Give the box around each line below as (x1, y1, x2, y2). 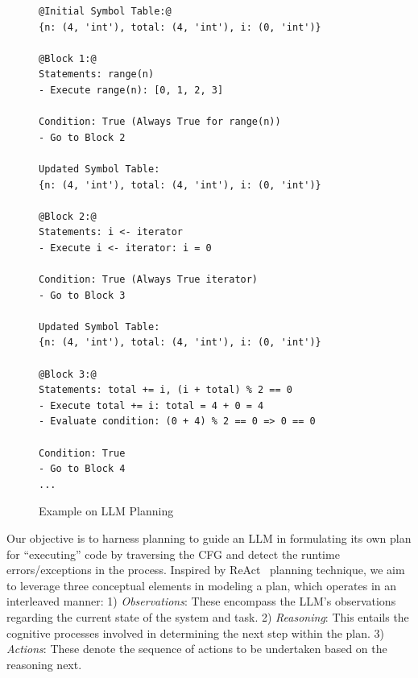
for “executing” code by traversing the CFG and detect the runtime (6, 545, 340, 562)
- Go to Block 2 (39, 131, 126, 143)
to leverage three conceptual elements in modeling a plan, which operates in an (6, 577, 397, 593)
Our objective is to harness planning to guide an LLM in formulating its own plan (6, 530, 412, 546)
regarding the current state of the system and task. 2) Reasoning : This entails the (6, 608, 409, 625)
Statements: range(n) (39, 68, 155, 81)
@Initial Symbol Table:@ (39, 6, 172, 17)
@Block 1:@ (39, 52, 97, 64)
